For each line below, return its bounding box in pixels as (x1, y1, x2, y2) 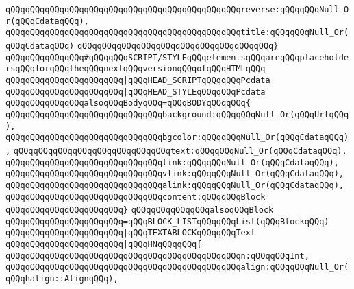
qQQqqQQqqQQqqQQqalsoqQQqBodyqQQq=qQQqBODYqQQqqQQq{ (5, 98, 251, 108)
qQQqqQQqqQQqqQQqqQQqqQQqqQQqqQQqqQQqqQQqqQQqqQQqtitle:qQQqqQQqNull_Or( (5, 27, 349, 38)
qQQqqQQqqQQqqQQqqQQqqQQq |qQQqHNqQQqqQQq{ (5, 240, 202, 250)
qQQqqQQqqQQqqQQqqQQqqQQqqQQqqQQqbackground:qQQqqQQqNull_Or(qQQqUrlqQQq (5, 109, 349, 119)
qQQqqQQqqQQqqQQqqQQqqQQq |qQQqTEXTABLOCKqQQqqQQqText (5, 228, 256, 238)
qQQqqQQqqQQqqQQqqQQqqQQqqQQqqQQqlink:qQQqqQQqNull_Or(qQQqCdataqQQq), (5, 157, 339, 167)
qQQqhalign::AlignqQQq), (5, 274, 118, 284)
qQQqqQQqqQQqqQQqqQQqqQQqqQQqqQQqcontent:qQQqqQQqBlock (5, 192, 266, 202)
